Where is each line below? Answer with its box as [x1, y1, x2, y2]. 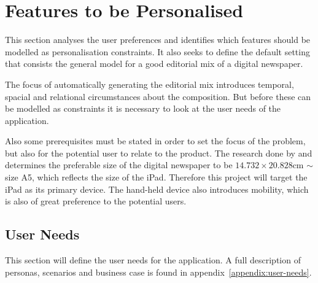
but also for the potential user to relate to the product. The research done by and [5, 146, 312, 159]
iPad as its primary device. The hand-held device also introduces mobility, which [5, 182, 309, 195]
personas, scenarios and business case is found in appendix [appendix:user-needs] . [5, 265, 312, 278]
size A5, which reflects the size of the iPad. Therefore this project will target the [5, 171, 308, 184]
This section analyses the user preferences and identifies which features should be [5, 33, 311, 46]
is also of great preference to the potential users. [5, 195, 187, 207]
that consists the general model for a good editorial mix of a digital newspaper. [5, 57, 303, 70]
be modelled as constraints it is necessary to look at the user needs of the [5, 102, 281, 115]
